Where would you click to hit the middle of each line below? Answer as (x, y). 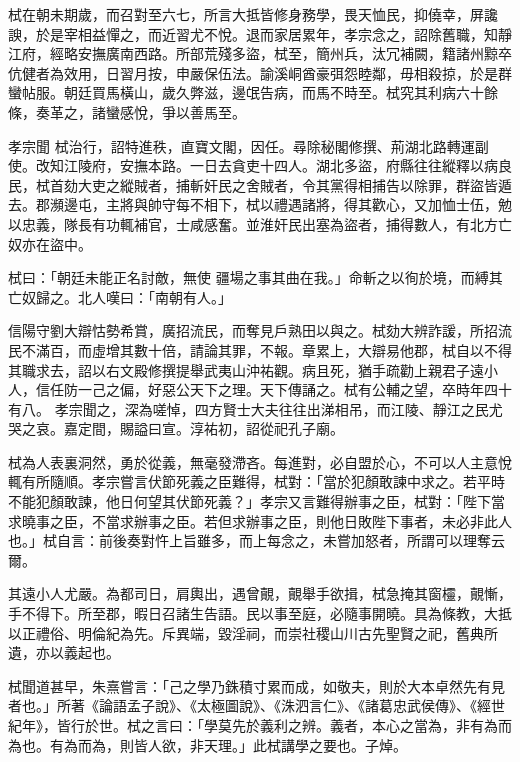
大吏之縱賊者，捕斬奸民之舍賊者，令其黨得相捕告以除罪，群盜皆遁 (294, 184)
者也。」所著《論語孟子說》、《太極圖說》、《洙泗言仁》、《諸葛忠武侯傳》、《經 (249, 705)
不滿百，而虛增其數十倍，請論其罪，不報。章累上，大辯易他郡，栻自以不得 (266, 349)
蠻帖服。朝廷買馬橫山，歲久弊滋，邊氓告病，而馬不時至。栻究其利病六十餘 (253, 92)
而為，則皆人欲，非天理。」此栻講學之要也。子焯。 (242, 744)
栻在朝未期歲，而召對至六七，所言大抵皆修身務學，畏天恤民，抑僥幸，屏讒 (253, 14)
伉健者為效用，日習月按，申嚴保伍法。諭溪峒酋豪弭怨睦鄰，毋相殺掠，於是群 (260, 72)
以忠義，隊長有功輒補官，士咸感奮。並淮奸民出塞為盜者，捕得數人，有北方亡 (260, 223)
